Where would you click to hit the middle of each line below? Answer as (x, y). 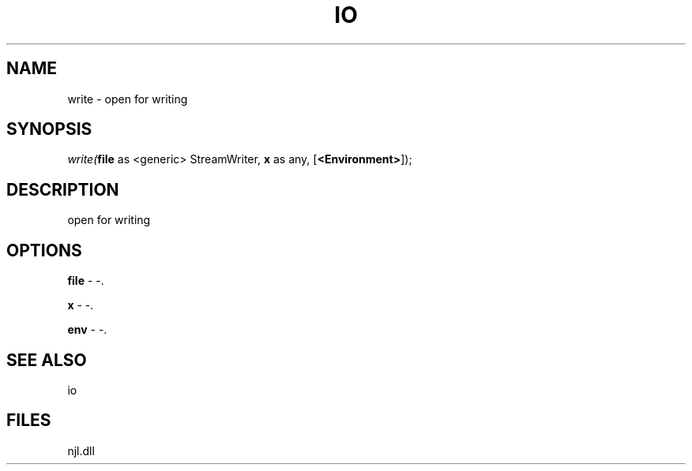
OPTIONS (44, 250)
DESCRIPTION (63, 189)
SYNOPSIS (49, 129)
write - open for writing (128, 99)
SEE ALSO (47, 360)
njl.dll (81, 450)
